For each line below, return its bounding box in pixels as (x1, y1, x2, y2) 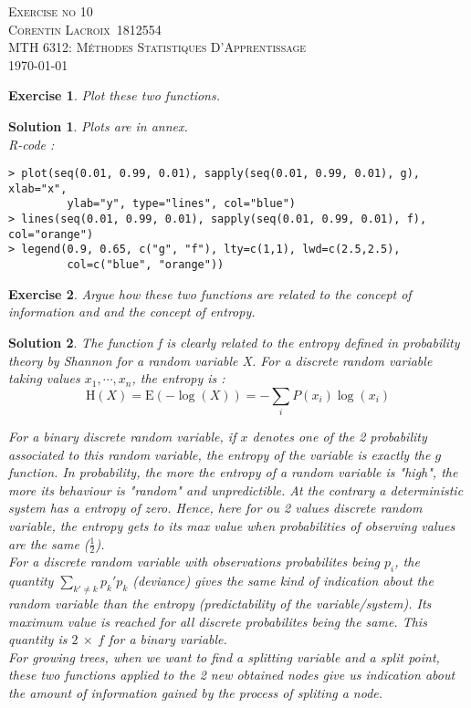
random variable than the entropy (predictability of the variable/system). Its (8, 594, 432, 613)
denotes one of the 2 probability (252, 427, 427, 446)
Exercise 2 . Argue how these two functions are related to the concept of (8, 284, 412, 303)
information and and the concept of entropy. (8, 302, 256, 321)
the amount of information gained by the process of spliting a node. (8, 683, 383, 702)
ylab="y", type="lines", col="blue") (67, 197, 296, 211)
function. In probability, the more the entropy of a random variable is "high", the (8, 463, 458, 482)
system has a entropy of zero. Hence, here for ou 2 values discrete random (8, 498, 423, 517)
